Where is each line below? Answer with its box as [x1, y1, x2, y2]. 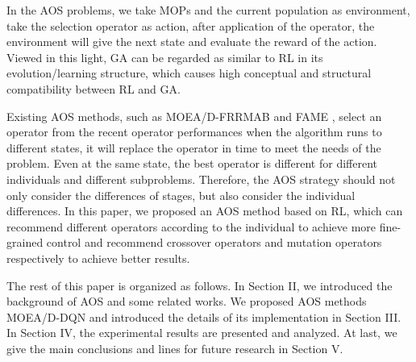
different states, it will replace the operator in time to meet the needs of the [6, 139, 381, 156]
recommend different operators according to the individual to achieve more [6, 218, 376, 235]
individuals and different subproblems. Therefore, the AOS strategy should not [6, 170, 396, 187]
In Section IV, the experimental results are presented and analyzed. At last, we [6, 324, 397, 341]
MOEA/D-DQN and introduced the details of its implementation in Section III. [6, 308, 401, 325]
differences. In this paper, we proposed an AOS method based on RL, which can [6, 202, 403, 219]
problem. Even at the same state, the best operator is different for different [6, 155, 377, 172]
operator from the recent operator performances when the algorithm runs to [6, 123, 382, 140]
